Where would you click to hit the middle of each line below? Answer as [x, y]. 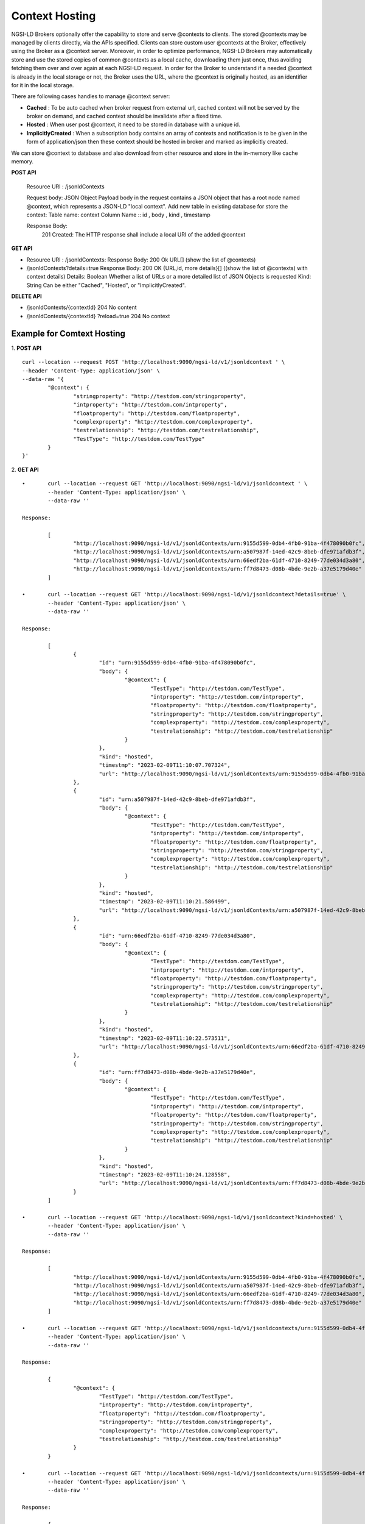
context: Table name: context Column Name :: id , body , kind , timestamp [119, 215]
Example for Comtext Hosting [68, 333]
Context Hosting [54, 16]
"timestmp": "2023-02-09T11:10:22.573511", [165, 1038]
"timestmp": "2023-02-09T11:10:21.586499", [165, 902]
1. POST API [26, 348]
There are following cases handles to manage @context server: [91, 96]
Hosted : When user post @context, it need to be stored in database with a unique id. [133, 124]
